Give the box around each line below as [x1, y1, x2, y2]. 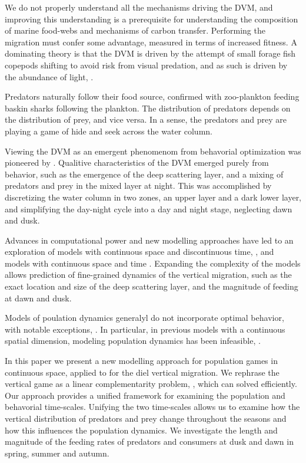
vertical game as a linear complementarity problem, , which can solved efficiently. [5, 377, 297, 390]
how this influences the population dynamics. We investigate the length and [5, 423, 278, 436]
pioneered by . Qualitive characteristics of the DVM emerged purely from [5, 156, 269, 169]
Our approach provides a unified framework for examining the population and [5, 389, 285, 401]
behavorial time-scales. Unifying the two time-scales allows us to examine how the [5, 400, 300, 413]
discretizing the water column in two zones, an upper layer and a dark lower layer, [5, 191, 302, 203]
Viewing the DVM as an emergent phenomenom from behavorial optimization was [5, 145, 301, 157]
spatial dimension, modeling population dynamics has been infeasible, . [5, 334, 261, 347]
